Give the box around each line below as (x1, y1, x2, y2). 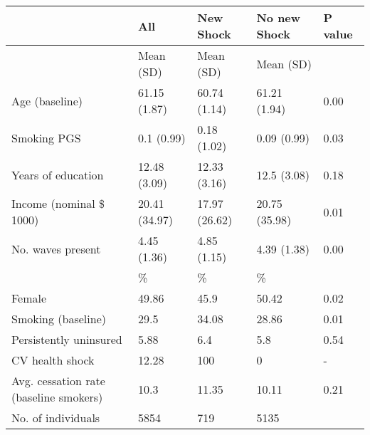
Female (11, 290, 47, 306)
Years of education (11, 166, 104, 183)
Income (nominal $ (11, 195, 105, 211)
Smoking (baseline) (11, 310, 106, 327)
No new (256, 9, 301, 26)
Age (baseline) (11, 92, 83, 109)
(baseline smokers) (11, 389, 103, 405)
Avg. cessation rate (11, 372, 105, 389)
